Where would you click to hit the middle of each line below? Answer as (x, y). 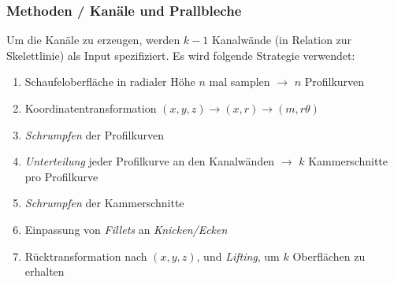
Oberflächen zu (329, 256)
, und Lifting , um (238, 256)
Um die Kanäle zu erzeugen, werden (93, 40)
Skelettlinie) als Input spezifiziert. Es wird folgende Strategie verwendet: (181, 55)
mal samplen (240, 82)
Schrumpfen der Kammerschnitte (104, 203)
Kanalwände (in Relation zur (282, 40)
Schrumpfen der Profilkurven (95, 134)
